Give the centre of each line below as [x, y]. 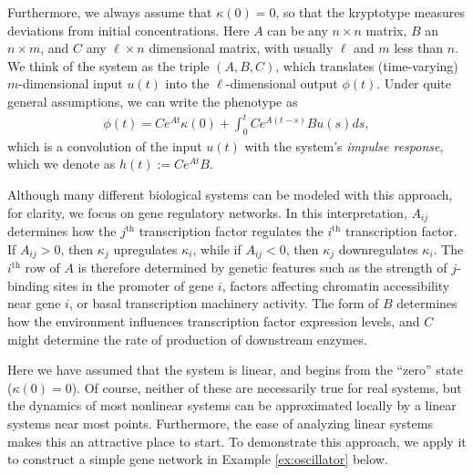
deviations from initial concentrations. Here [129, 30]
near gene [34, 303]
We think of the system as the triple [108, 65]
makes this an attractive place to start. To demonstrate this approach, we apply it [237, 441]
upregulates [145, 248]
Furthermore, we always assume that [110, 12]
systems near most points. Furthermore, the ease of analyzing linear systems [220, 423]
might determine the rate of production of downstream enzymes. [187, 339]
